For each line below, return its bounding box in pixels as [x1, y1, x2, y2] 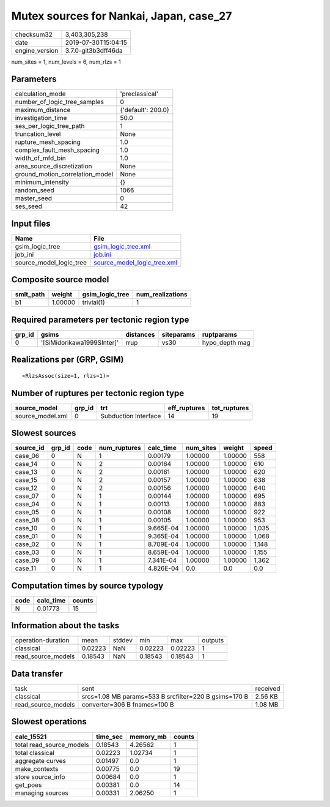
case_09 [15, 556, 40, 565]
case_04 [15, 500, 40, 508]
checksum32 [15, 30, 53, 39]
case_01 [15, 532, 38, 541]
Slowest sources [11, 428, 76, 438]
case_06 [15, 452, 40, 460]
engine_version [15, 46, 59, 54]
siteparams [161, 331, 196, 339]
